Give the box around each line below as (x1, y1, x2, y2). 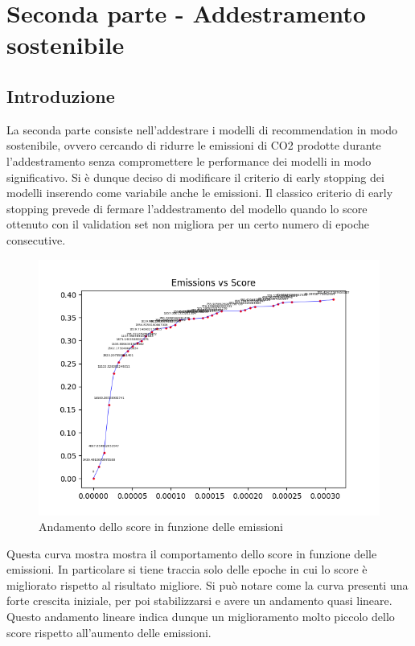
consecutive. (6, 231, 66, 248)
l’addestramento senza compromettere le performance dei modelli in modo (6, 152, 372, 169)
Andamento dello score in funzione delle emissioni (39, 518, 283, 535)
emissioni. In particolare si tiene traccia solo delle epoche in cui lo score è (6, 561, 368, 578)
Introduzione (6, 83, 115, 108)
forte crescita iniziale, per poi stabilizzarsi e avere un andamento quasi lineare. (6, 592, 392, 609)
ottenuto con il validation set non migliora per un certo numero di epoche (6, 216, 369, 232)
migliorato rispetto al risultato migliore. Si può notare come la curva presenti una (6, 576, 409, 593)
